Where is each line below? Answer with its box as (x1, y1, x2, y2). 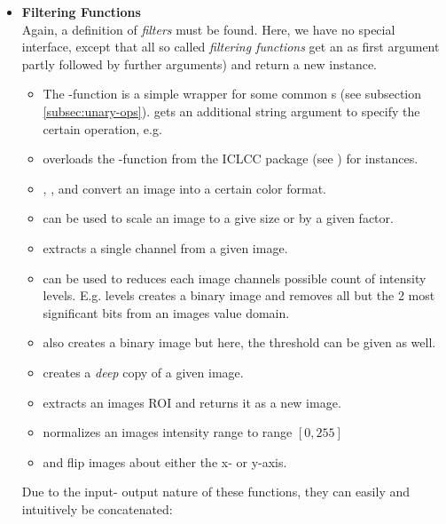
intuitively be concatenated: (21, 499, 173, 518)
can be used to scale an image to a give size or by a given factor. (43, 209, 394, 227)
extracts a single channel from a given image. (43, 238, 288, 257)
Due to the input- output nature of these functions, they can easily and (21, 482, 411, 501)
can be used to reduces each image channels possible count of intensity (43, 268, 426, 287)
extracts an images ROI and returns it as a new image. (43, 393, 341, 411)
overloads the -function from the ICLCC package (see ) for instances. (43, 149, 419, 168)
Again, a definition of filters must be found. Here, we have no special (21, 20, 395, 38)
